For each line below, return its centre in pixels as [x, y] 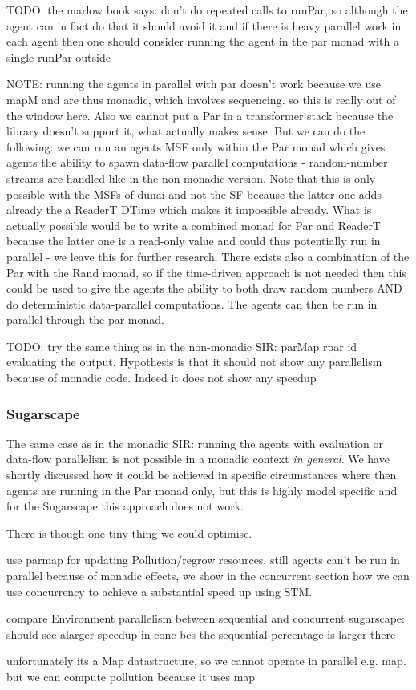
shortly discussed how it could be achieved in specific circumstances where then [202, 475]
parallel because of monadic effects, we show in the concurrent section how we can [208, 576]
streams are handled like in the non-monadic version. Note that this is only [191, 178]
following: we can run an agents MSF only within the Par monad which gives [196, 146]
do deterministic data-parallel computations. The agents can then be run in [192, 303]
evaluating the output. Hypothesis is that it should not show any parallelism [194, 362]
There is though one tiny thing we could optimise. [129, 533]
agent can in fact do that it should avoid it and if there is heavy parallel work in [204, 25]
